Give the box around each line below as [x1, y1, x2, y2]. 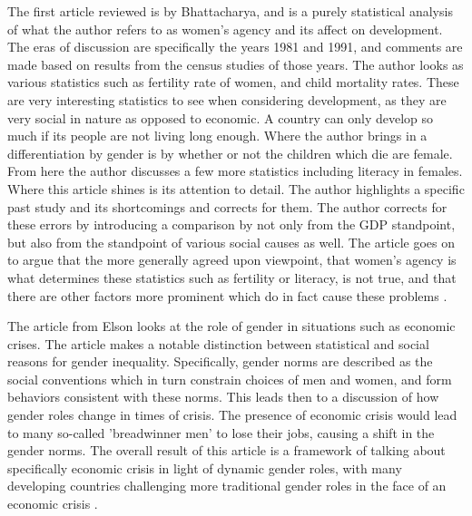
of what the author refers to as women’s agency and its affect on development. [7, 19, 443, 38]
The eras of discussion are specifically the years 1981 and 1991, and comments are [7, 37, 463, 56]
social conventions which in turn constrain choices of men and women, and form [7, 369, 452, 388]
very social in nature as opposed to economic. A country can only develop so [7, 108, 434, 127]
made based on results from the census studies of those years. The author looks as [7, 54, 464, 73]
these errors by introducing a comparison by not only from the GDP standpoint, [7, 215, 456, 234]
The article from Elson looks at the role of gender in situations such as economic [7, 316, 456, 336]
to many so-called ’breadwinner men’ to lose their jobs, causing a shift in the [7, 423, 435, 442]
